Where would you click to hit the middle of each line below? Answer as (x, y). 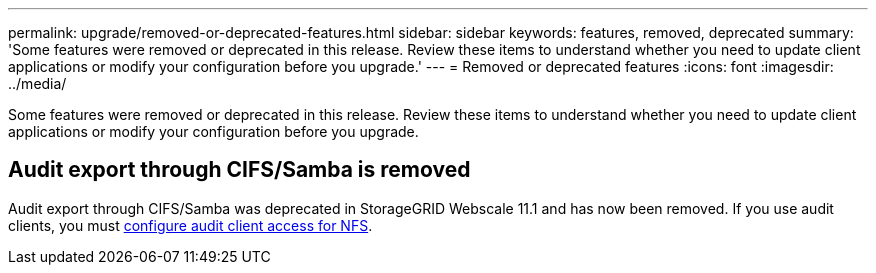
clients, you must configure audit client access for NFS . (190, 225)
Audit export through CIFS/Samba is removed (239, 170)
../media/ (37, 83)
